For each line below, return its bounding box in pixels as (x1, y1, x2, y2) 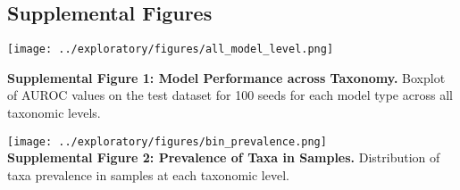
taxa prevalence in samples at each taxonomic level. (7, 165, 289, 184)
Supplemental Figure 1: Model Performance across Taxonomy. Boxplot (7, 68, 446, 87)
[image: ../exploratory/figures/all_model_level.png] (7, 43, 334, 56)
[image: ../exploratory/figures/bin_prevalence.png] (7, 135, 327, 148)
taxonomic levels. (7, 103, 101, 122)
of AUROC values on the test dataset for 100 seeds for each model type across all (7, 86, 453, 104)
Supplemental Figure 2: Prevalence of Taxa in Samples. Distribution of (7, 148, 440, 167)
